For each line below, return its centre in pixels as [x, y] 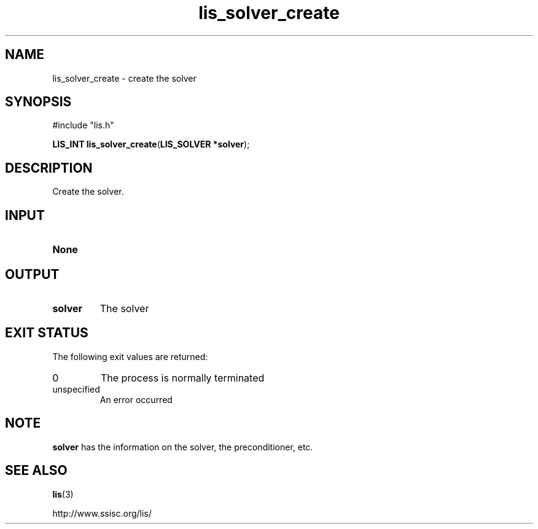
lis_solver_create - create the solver [124, 78]
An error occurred [136, 399]
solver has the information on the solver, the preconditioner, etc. [183, 447]
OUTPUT [32, 274]
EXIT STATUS [47, 333]
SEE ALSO [36, 471]
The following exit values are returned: [130, 356]
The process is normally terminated [182, 378]
